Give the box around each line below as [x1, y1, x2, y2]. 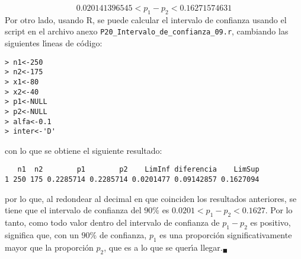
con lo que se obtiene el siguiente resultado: [5, 144, 162, 156]
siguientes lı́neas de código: [5, 37, 103, 49]
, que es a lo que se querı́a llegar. [104, 241, 223, 253]
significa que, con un [5, 228, 79, 241]
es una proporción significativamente [159, 228, 292, 241]
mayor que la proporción [5, 241, 94, 253]
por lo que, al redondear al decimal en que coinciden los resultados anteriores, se [5, 192, 297, 204]
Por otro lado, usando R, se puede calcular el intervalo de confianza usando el [5, 13, 287, 26]
